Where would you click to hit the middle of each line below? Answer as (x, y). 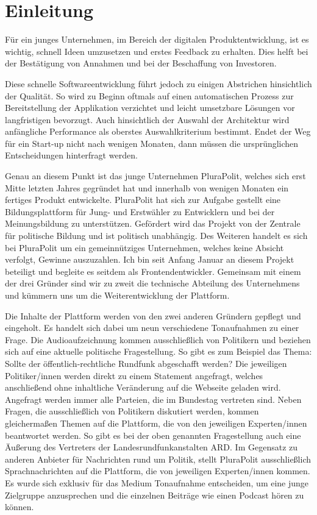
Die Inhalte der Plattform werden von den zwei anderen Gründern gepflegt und (153, 315)
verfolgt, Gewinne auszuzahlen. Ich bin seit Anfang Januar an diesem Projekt (150, 259)
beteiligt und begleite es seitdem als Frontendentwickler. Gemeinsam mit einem (153, 271)
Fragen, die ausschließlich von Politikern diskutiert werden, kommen (132, 411)
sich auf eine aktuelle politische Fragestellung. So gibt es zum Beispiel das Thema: (158, 351)
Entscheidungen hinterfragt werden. (71, 155)
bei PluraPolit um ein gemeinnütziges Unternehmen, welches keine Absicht (144, 247)
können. (20, 507)
